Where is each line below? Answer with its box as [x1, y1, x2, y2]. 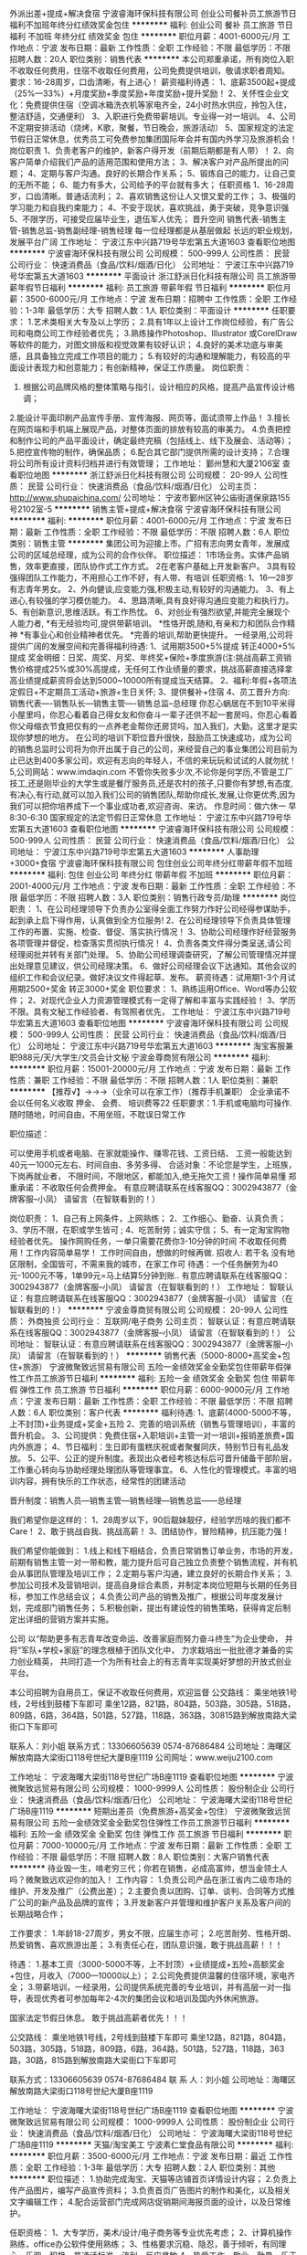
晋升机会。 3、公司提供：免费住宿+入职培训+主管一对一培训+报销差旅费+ [9, 1430, 286, 1441]
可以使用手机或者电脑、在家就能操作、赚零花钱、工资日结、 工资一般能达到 [9, 1148, 292, 1159]
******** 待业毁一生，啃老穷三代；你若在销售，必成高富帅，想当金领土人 [9, 1863, 288, 1873]
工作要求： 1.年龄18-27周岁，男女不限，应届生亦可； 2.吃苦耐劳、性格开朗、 [9, 1928, 296, 1939]
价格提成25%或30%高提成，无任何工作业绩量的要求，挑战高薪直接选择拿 [16, 663, 293, 674]
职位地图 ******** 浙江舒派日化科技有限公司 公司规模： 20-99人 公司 [16, 470, 281, 480]
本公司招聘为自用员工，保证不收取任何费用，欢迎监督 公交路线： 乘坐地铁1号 [9, 1687, 298, 1698]
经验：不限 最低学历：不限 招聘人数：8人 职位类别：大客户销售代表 [16, 1851, 270, 1862]
